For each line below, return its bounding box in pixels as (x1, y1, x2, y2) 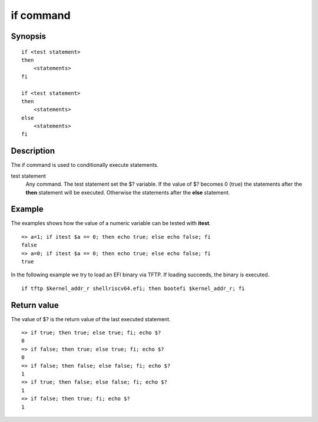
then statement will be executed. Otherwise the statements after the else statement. (25, 189, 230, 196)
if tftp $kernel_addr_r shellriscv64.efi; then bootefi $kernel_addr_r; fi (21, 285, 245, 292)
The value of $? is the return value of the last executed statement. (11, 315, 171, 322)
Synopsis (11, 31, 47, 41)
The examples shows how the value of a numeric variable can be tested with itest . (11, 220, 211, 227)
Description (11, 146, 55, 156)
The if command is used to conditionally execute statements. (11, 161, 159, 169)
